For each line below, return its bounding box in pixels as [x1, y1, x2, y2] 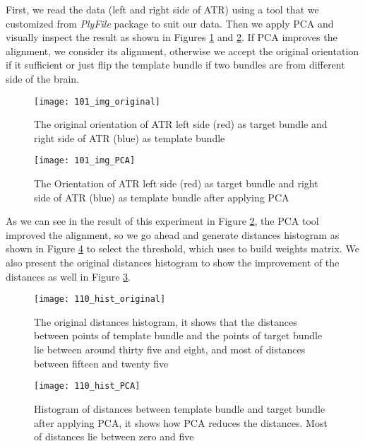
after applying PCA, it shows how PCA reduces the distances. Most [34, 415, 328, 430]
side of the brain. [6, 71, 79, 86]
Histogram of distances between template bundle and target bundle [34, 401, 325, 416]
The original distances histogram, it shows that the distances [34, 314, 297, 329]
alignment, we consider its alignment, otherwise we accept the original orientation [6, 43, 359, 58]
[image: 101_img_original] [34, 96, 160, 107]
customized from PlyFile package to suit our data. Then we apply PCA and [6, 16, 334, 30]
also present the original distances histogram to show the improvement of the [6, 255, 340, 270]
